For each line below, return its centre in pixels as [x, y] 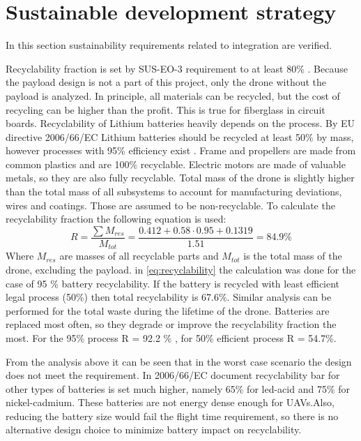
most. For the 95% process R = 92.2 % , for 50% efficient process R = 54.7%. [171, 337]
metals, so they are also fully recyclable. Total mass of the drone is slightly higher [180, 178]
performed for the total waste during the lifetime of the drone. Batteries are [168, 310]
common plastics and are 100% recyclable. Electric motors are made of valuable [176, 164]
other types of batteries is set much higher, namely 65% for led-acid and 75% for [178, 388]
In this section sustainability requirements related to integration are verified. [169, 45]
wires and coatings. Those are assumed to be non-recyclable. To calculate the [170, 205]
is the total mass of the [293, 256]
